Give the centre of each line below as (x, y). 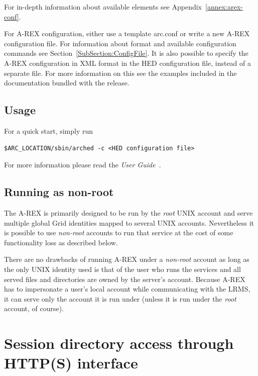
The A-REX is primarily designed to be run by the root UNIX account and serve (128, 212)
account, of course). (34, 308)
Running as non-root (59, 192)
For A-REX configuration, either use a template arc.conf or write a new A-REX (127, 33)
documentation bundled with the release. (67, 83)
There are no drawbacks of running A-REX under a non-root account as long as (127, 259)
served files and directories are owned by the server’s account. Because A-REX (125, 279)
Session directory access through (119, 343)
